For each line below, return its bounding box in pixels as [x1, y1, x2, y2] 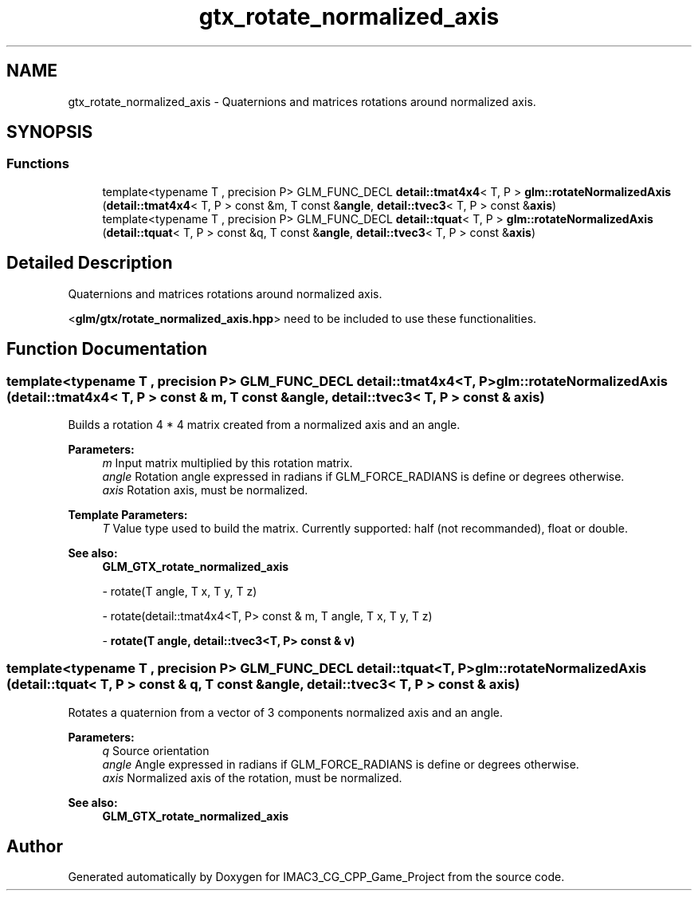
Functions [6, 155, 69, 172]
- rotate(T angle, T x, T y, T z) [102, 584, 257, 598]
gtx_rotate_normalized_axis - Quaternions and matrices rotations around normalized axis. [68, 94, 536, 108]
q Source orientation [102, 743, 210, 757]
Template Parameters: [68, 507, 188, 521]
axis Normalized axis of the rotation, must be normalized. [102, 770, 402, 785]
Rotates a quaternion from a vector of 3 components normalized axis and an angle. [68, 705, 504, 719]
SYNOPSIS [6, 122, 93, 143]
